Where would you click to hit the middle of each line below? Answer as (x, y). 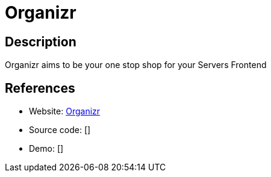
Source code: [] (60, 130)
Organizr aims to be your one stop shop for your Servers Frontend (136, 65)
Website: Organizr (65, 111)
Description (41, 42)
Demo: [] (46, 149)
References (40, 88)
